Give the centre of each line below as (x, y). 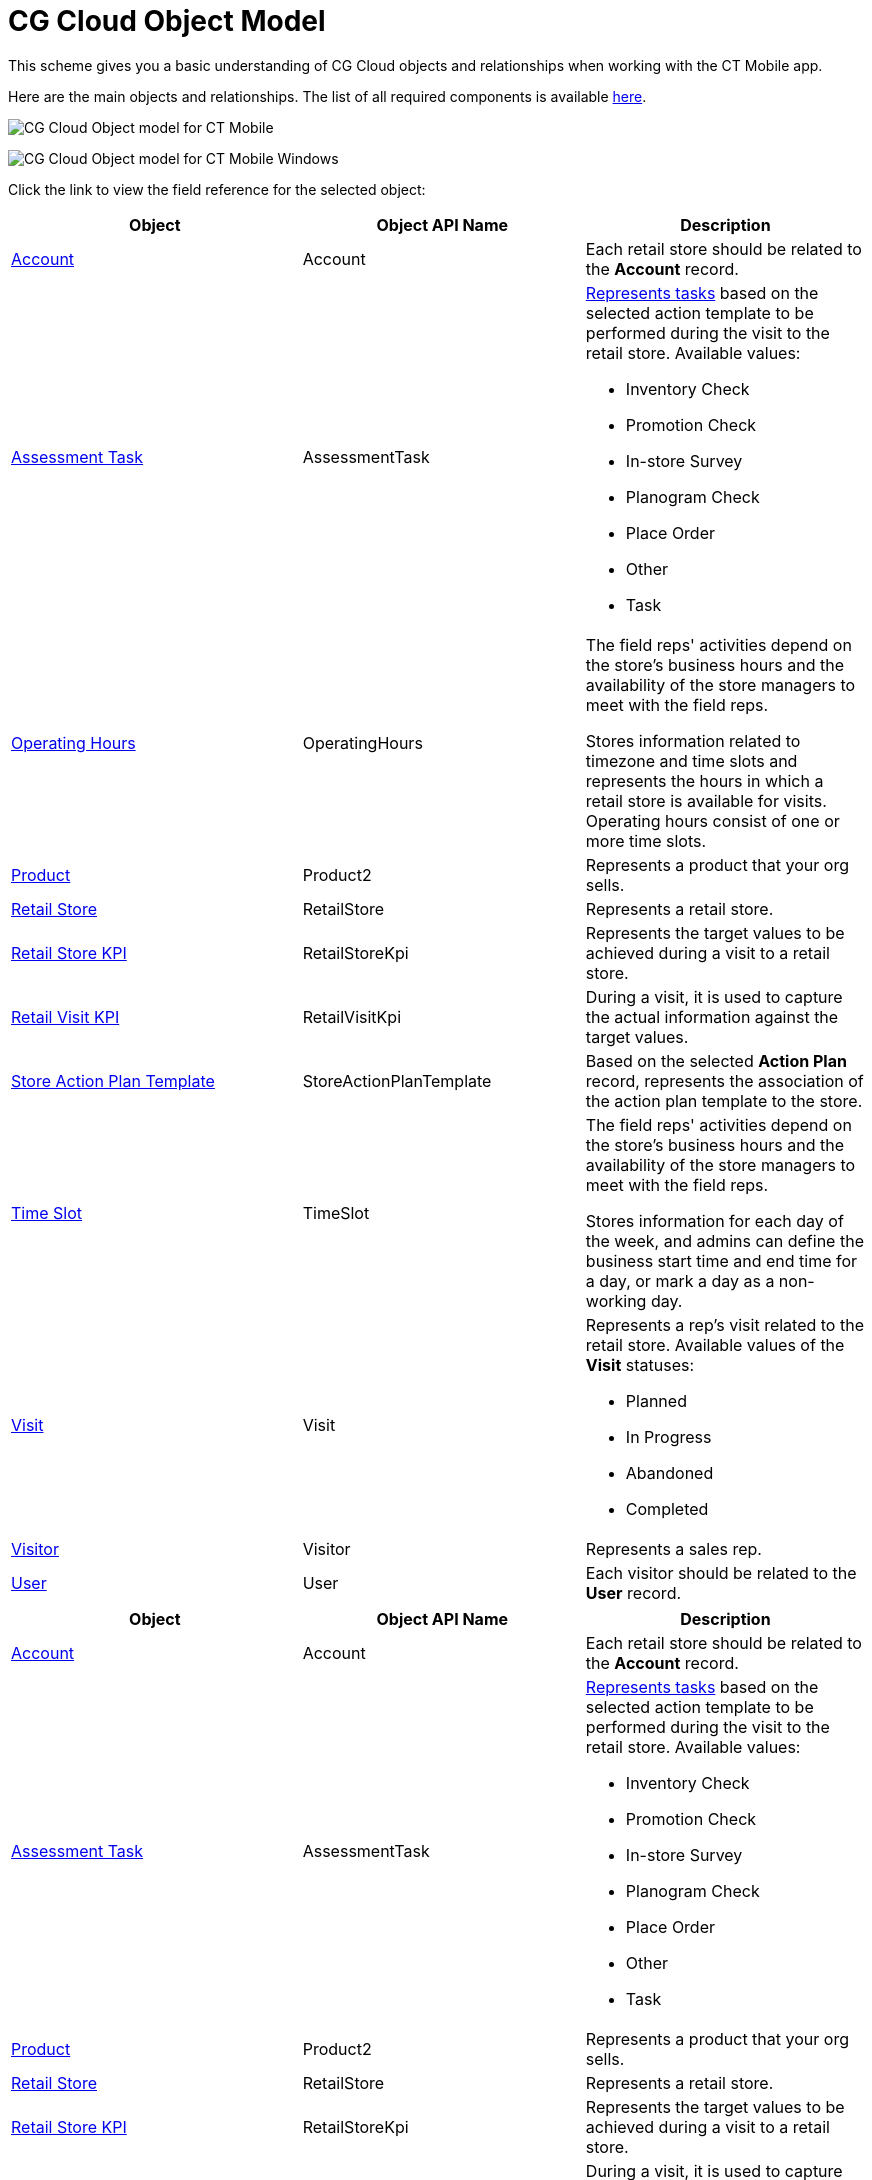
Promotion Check (691, 424)
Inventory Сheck (687, 1782)
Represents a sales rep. (673, 1548)
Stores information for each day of (714, 1220)
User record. (633, 1592)
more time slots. (646, 840)
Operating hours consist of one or (712, 820)
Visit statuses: (640, 1364)
